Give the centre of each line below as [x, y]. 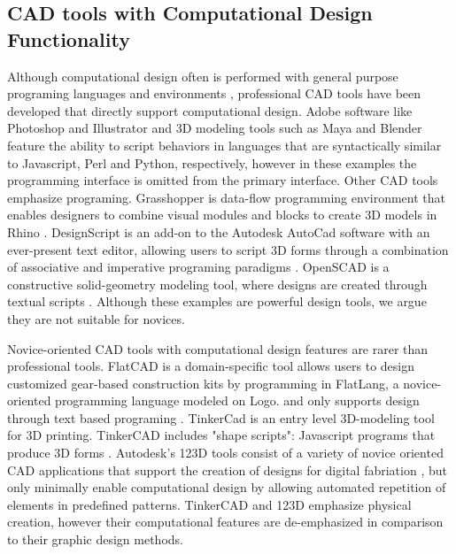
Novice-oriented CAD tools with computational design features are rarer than [218, 348]
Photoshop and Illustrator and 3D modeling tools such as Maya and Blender [215, 128]
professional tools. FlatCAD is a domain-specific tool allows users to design [211, 366]
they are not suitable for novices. [96, 318]
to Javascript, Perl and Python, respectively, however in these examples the [212, 162]
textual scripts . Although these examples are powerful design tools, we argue [217, 301]
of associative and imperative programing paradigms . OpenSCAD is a [198, 267]
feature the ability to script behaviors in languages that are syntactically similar [224, 145]
